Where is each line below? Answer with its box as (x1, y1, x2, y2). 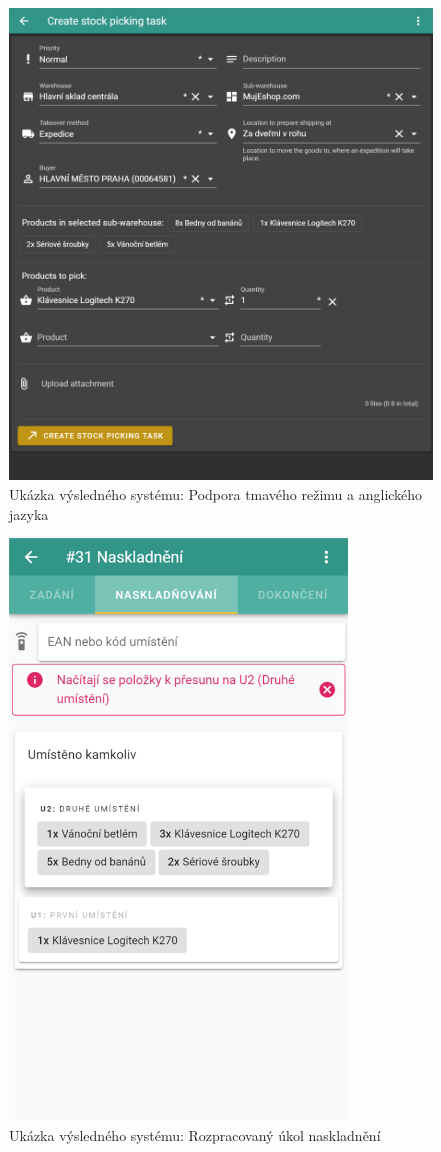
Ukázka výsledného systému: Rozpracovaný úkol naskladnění (9, 1124, 381, 1145)
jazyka (9, 503, 49, 524)
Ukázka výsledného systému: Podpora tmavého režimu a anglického (9, 484, 423, 505)
